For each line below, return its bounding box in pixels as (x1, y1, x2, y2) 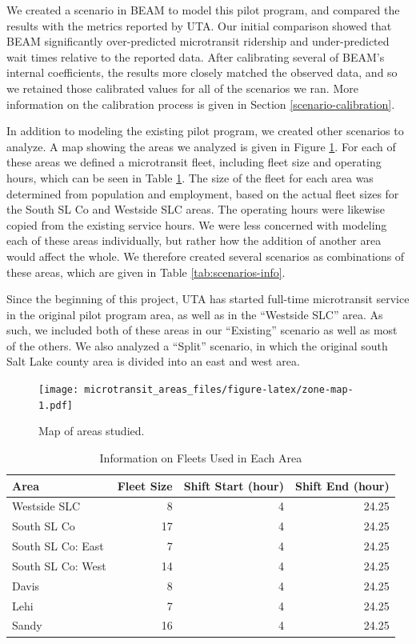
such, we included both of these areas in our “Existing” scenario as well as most (6, 322, 398, 338)
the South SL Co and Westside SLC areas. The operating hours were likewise (6, 201, 386, 218)
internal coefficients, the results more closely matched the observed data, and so (6, 64, 398, 81)
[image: (38, 384, 79, 396)
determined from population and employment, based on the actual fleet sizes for (6, 185, 399, 202)
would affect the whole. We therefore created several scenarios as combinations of (6, 247, 405, 264)
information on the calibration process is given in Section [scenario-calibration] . (6, 95, 395, 112)
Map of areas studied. (38, 422, 145, 439)
